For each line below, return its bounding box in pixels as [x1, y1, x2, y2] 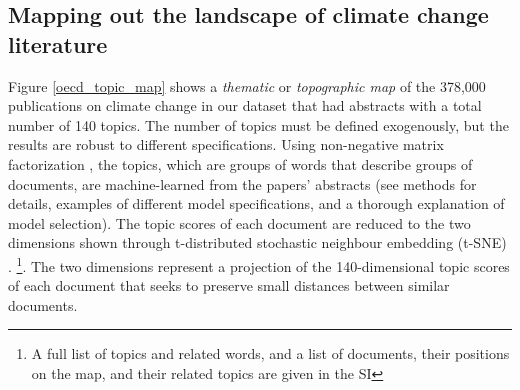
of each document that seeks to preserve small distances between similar [8, 275, 450, 296]
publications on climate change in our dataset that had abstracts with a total [8, 95, 482, 116]
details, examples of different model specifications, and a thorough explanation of [8, 193, 505, 214]
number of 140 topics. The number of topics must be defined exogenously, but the [8, 114, 509, 135]
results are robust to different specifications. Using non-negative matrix [8, 134, 444, 155]
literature [8, 28, 108, 59]
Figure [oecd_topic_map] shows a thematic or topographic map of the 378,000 [8, 75, 486, 96]
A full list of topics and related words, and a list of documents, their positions [31, 343, 510, 364]
